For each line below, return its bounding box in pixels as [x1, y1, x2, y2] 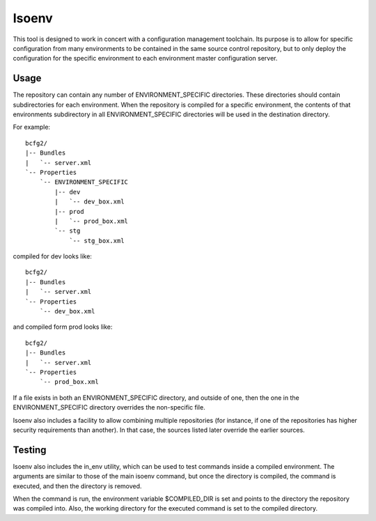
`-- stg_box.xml [69, 237, 125, 244]
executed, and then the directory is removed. [13, 481, 142, 490]
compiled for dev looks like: [13, 252, 92, 260]
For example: [13, 123, 51, 132]
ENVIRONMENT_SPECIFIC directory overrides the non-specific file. [13, 403, 205, 412]
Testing [13, 444, 47, 456]
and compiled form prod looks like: [13, 322, 113, 331]
